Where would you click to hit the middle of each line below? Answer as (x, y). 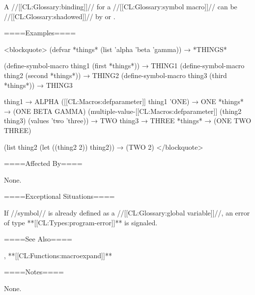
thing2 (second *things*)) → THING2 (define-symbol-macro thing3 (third (115, 75)
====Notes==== (34, 272)
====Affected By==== (43, 163)
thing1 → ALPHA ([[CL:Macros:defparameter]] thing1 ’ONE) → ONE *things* (124, 101)
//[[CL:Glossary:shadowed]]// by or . (60, 16)
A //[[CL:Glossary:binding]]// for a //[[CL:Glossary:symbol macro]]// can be (121, 6)
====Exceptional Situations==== (59, 196)
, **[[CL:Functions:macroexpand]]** (58, 255)
